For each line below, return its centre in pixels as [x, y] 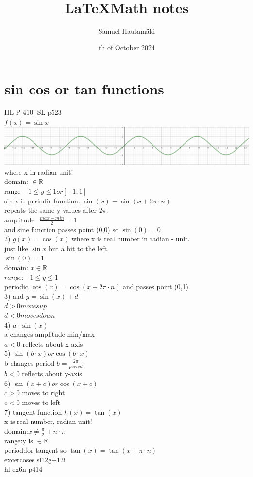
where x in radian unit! [39, 172]
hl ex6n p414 [24, 469]
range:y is [19, 440]
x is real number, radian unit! [48, 421]
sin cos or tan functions [84, 89]
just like [16, 248]
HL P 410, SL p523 [33, 112]
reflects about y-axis [52, 374]
